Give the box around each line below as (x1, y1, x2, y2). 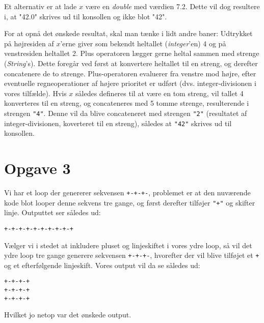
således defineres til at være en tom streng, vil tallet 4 (75, 87, 244, 98)
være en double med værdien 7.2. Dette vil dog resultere (85, 1, 260, 11)
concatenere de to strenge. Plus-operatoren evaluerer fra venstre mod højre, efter (4, 68, 256, 78)
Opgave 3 (4, 158, 71, 179)
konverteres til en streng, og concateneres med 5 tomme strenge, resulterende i (4, 98, 249, 108)
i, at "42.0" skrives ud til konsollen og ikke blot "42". (4, 11, 167, 21)
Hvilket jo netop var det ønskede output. (4, 309, 131, 320)
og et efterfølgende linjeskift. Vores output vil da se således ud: (4, 259, 200, 270)
